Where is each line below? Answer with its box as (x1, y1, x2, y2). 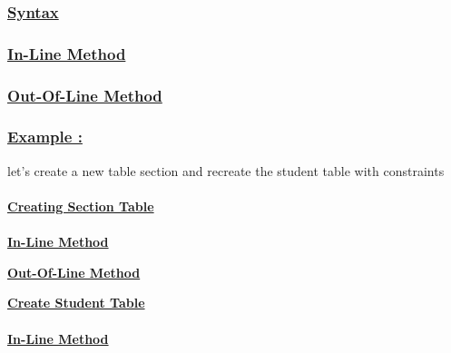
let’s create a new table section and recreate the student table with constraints (7, 161, 445, 180)
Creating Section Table (7, 196, 154, 215)
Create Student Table (7, 293, 145, 312)
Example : (7, 125, 83, 148)
